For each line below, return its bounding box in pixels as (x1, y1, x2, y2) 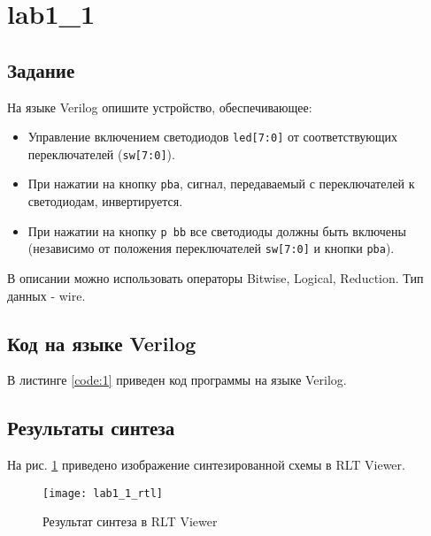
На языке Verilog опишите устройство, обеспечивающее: (7, 97, 312, 116)
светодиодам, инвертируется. (27, 192, 183, 211)
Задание (7, 56, 75, 83)
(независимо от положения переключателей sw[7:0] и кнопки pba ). (27, 239, 395, 257)
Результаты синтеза (7, 414, 175, 441)
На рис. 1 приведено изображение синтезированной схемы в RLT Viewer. (7, 456, 405, 474)
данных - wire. (7, 286, 86, 304)
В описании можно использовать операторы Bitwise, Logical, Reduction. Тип (7, 269, 424, 287)
